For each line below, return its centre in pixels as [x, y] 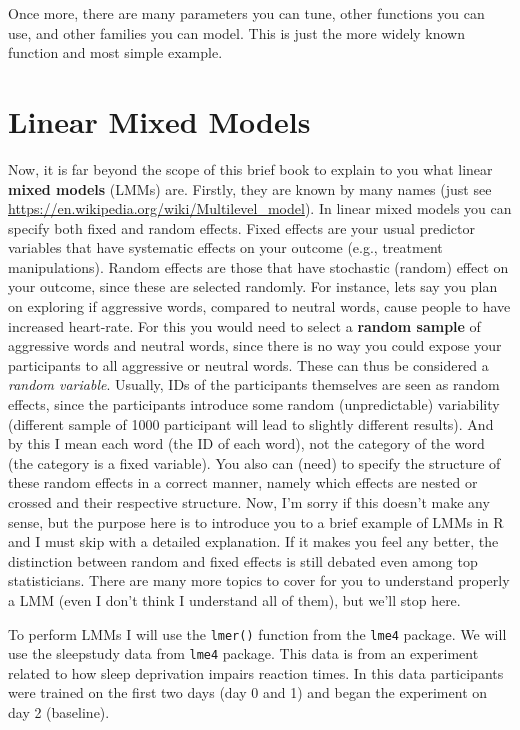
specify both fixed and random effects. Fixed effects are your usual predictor [241, 227]
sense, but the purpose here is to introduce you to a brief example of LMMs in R [256, 521]
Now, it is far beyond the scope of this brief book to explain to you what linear [250, 168]
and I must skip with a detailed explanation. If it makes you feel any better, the [253, 541]
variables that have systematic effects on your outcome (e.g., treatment [225, 247]
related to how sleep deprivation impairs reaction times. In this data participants [256, 672]
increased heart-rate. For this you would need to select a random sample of [244, 325]
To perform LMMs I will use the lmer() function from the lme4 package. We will [257, 633]
